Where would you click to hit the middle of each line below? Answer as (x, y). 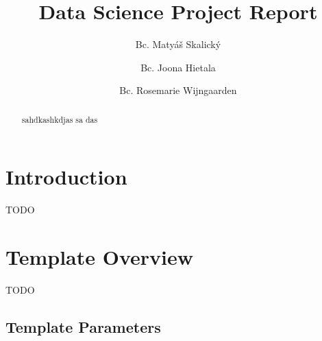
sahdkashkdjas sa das (60, 119)
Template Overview (100, 257)
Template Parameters (83, 327)
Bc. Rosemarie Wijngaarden (178, 90)
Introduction (66, 177)
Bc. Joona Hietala (178, 67)
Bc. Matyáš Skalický (178, 44)
